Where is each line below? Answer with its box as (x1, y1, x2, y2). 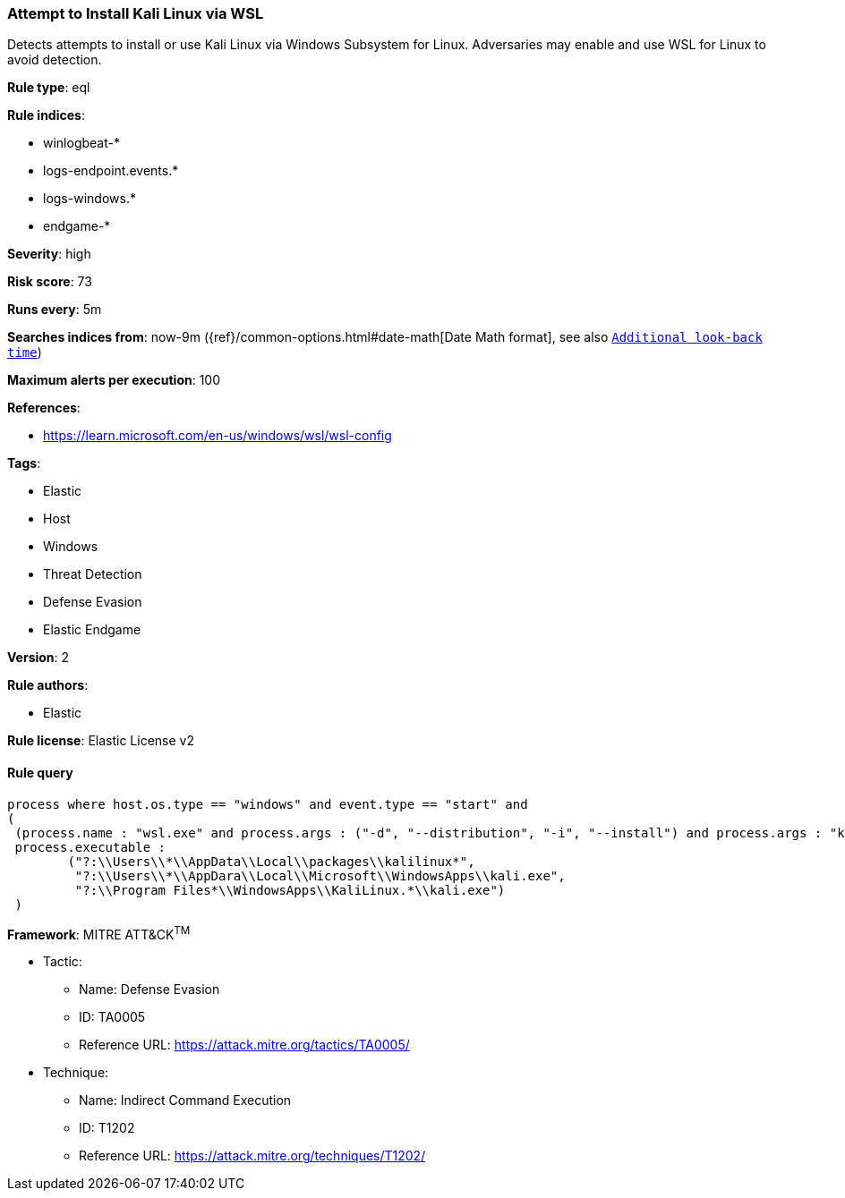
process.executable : (14, 839, 166, 854)
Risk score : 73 (7, 274, 92, 290)
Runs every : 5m (7, 302, 102, 318)
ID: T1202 (79, 1120, 135, 1136)
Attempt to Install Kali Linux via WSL (7, 4, 264, 22)
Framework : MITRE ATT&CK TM (7, 923, 191, 942)
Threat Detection (43, 566, 142, 582)
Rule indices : (7, 107, 85, 123)
